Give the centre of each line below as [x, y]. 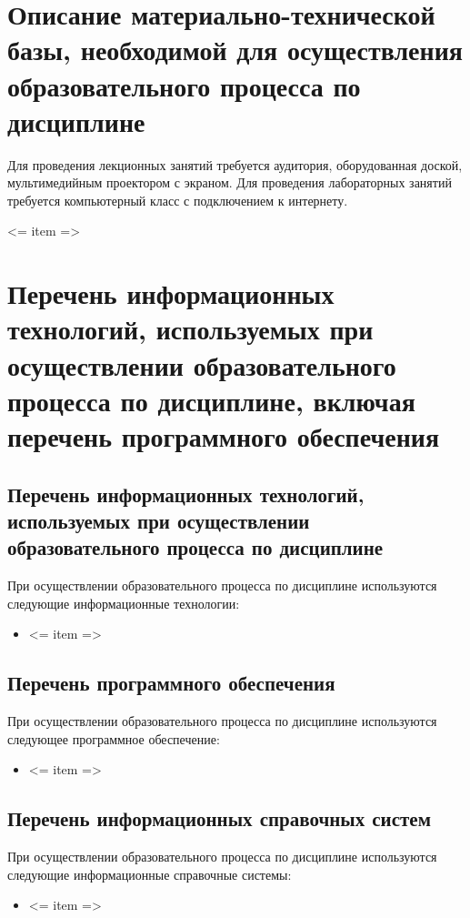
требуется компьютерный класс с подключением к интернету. [178, 200]
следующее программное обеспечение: [114, 738]
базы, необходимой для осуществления [235, 50]
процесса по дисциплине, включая [211, 400]
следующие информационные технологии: [124, 603]
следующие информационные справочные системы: [150, 874]
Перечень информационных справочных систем [219, 818]
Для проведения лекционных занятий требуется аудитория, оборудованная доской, [235, 164]
